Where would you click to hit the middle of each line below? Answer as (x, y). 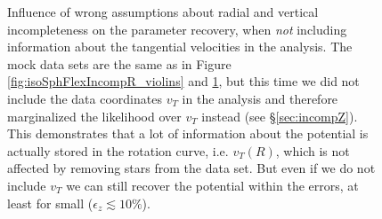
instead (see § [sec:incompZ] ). (280, 116)
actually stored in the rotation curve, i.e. (118, 150)
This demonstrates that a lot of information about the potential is (188, 133)
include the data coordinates (85, 98)
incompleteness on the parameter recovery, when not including (177, 29)
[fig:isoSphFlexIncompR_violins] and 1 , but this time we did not (183, 81)
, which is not (313, 150)
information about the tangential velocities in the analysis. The (180, 47)
